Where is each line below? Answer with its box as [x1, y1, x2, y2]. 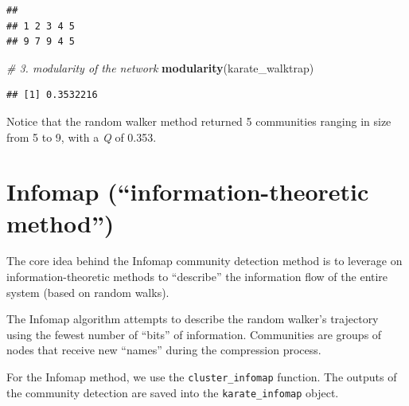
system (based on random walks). [6, 283, 169, 300]
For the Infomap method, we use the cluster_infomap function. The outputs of [6, 369, 397, 385]
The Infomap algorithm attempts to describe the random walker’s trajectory [6, 310, 379, 327]
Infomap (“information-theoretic [6, 175, 369, 208]
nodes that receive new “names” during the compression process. [6, 342, 321, 358]
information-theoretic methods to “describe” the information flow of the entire [6, 268, 388, 285]
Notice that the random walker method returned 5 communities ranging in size [6, 112, 391, 129]
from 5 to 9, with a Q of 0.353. [6, 128, 157, 145]
